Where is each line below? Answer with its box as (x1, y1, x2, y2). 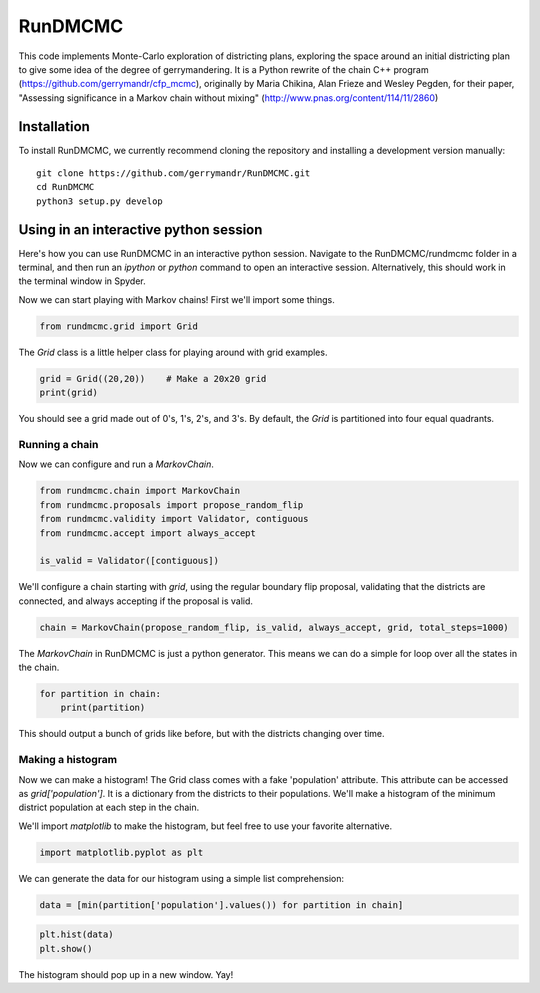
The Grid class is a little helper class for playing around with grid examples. (18, 346, 328, 358)
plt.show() (39, 943, 93, 954)
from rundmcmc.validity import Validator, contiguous (39, 513, 309, 525)
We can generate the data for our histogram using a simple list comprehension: (18, 872, 345, 884)
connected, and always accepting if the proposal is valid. (18, 595, 254, 607)
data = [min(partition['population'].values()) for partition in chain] (39, 899, 404, 910)
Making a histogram (18, 753, 118, 767)
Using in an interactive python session (18, 221, 263, 238)
